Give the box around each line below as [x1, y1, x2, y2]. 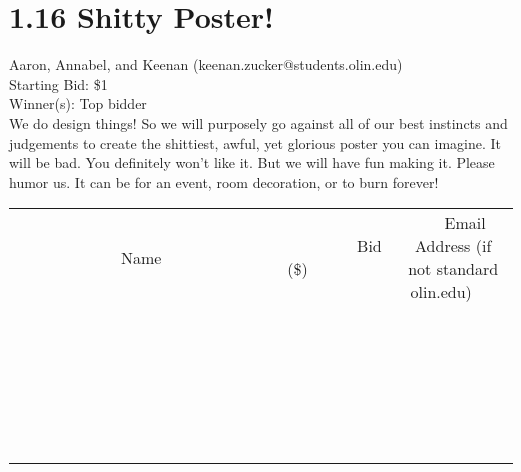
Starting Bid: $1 [9, 73, 108, 94]
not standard [408, 257, 499, 281]
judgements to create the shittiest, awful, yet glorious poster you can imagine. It [9, 132, 502, 153]
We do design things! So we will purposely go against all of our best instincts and [9, 112, 508, 133]
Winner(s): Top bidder [9, 93, 147, 114]
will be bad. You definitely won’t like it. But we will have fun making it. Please [9, 152, 495, 173]
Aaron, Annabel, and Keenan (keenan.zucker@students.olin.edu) [9, 54, 403, 75]
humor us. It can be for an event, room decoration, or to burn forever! [9, 171, 439, 192]
